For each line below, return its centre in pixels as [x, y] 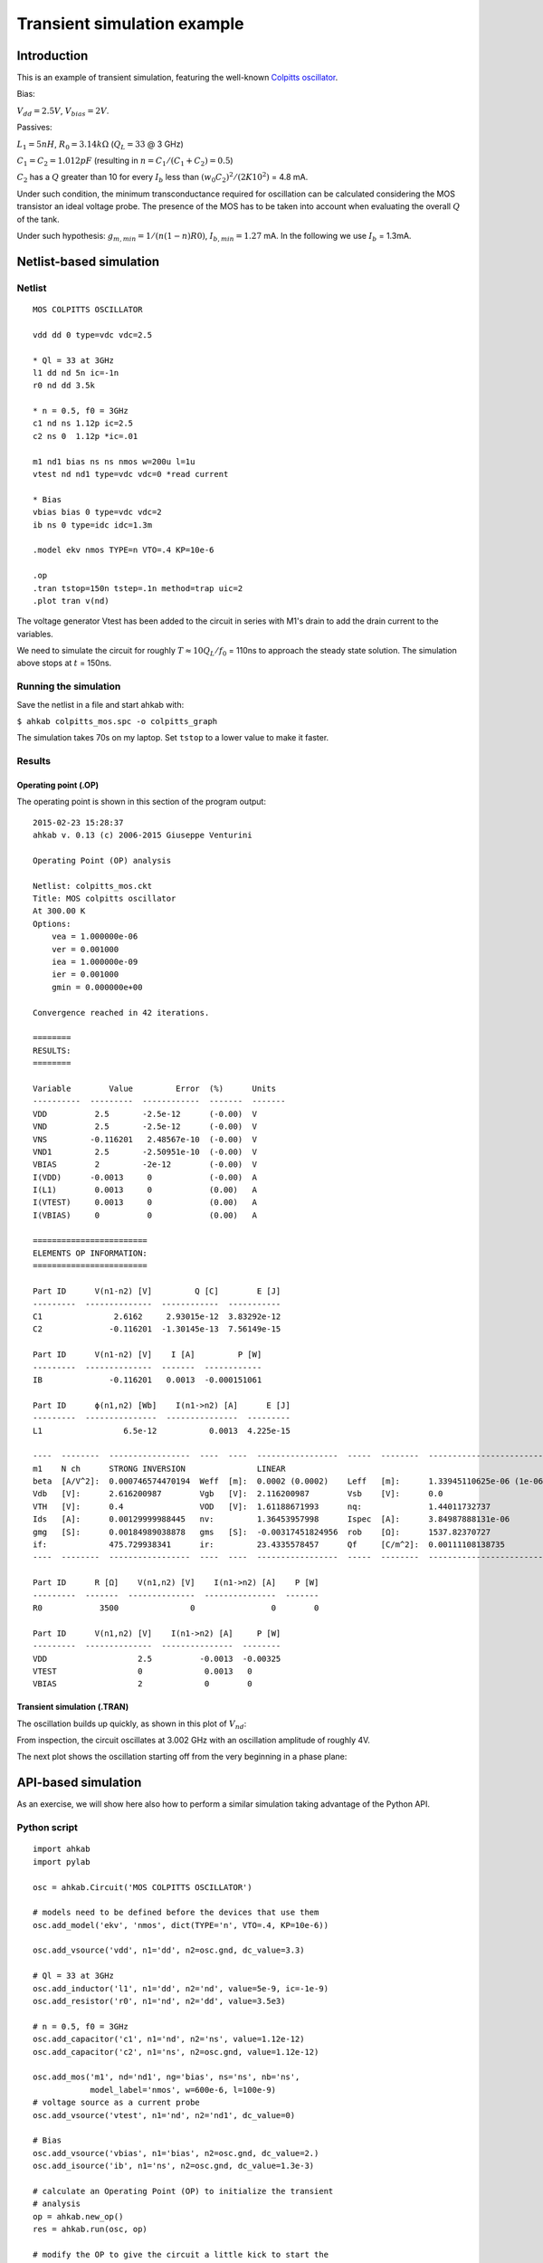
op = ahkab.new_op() [78, 2216]
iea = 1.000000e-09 [95, 962]
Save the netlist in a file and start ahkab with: [100, 704]
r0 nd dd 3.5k [64, 386]
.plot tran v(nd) [71, 601]
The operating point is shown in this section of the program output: [142, 802]
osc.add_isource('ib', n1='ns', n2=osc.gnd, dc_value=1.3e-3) [174, 2166]
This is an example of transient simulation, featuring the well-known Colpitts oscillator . [177, 78]
